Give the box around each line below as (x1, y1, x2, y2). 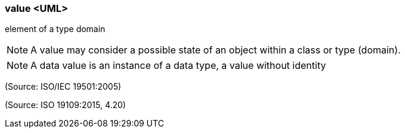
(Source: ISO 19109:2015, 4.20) (5, 100, 126, 110)
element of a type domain (5, 24, 106, 34)
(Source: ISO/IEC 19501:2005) (5, 81, 122, 92)
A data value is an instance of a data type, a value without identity (30, 59, 326, 72)
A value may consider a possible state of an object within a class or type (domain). (30, 44, 401, 56)
